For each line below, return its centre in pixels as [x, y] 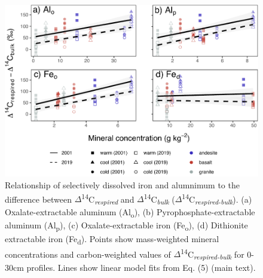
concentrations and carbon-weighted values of [88, 254]
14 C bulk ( [159, 199]
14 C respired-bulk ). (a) [217, 199]
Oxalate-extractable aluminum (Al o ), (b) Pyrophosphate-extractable [130, 213]
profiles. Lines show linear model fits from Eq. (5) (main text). [141, 267]
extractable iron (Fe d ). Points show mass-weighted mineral [112, 239]
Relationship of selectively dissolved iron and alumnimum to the [122, 184]
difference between [39, 199]
